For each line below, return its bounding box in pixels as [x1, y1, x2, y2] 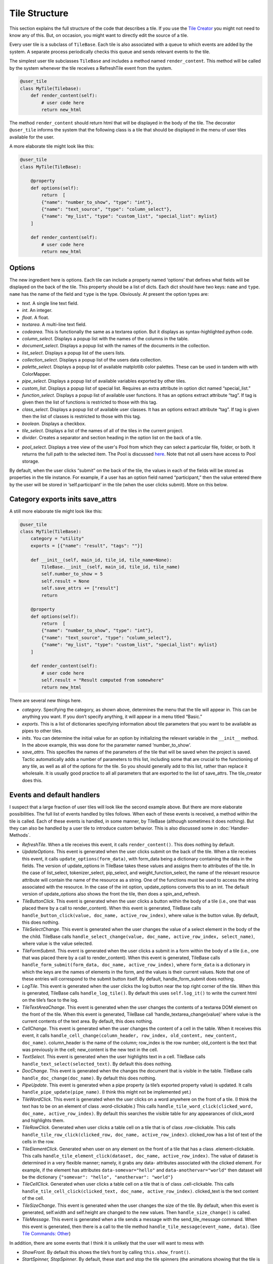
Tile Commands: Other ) [22, 1231, 71, 1237]
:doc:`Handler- [219, 825, 250, 831]
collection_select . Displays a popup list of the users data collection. [22, 357, 162, 363]
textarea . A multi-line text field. [22, 322, 87, 328]
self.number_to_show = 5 [41, 571, 103, 577]
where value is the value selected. [22, 940, 93, 946]
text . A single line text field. [22, 300, 79, 306]
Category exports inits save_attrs [9, 494, 117, 503]
